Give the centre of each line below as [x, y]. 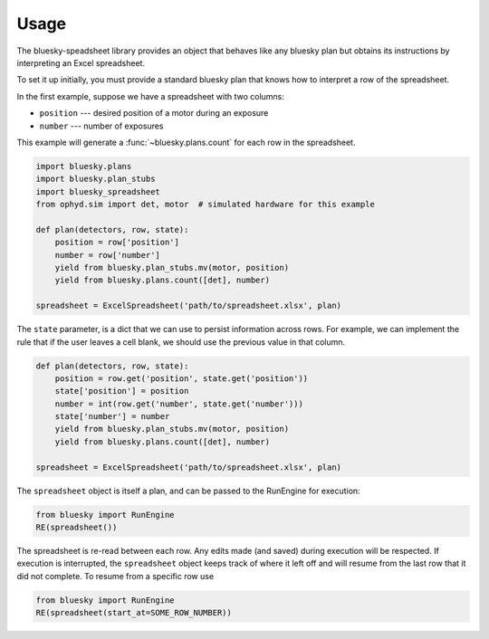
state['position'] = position [122, 391]
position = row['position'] [117, 243]
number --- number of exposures [101, 126]
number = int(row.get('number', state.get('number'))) [179, 404]
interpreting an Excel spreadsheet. [81, 62]
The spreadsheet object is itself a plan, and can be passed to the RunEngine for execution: [189, 491]
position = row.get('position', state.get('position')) [182, 378]
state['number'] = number [112, 417]
